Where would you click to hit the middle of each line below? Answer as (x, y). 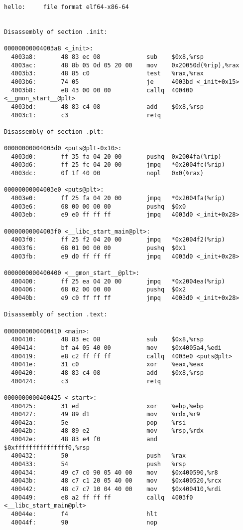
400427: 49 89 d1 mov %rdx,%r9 (106, 414)
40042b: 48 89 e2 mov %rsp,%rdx (107, 431)
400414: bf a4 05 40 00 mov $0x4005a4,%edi (116, 348)
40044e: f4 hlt (84, 514)
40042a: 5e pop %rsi (99, 422)
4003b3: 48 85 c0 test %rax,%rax (107, 74)
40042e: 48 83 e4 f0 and (84, 439)
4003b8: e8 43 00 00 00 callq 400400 (102, 90)
